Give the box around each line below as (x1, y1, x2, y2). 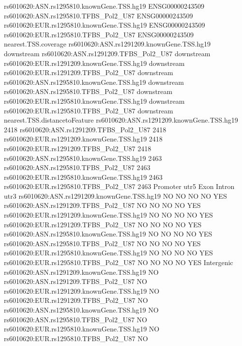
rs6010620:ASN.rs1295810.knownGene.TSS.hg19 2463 (4, 153, 162, 163)
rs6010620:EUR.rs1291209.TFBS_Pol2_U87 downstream (4, 67, 173, 78)
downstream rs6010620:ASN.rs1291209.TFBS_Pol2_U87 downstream (4, 48, 211, 58)
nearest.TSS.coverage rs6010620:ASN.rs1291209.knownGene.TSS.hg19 (4, 39, 211, 49)
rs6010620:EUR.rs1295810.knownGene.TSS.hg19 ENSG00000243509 (4, 20, 205, 30)
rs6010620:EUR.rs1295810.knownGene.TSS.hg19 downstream (4, 95, 185, 106)
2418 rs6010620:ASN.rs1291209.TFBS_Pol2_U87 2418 (4, 124, 166, 134)
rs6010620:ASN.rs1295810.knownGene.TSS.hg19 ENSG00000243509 (4, 1, 205, 11)
